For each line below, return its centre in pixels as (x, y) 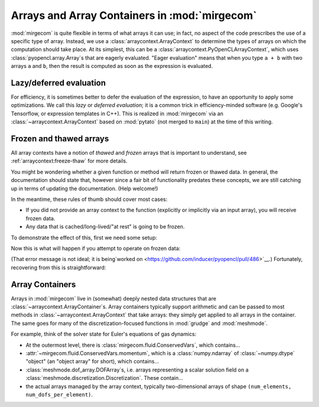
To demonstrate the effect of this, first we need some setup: (84, 237)
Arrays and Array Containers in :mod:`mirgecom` (134, 15)
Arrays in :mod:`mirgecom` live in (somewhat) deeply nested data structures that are (114, 298)
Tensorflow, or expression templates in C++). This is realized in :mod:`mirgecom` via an (117, 113)
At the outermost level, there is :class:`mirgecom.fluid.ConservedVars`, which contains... (133, 345)
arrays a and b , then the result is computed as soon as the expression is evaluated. (112, 66)
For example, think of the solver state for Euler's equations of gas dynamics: (104, 334)
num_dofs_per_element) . (59, 394)
